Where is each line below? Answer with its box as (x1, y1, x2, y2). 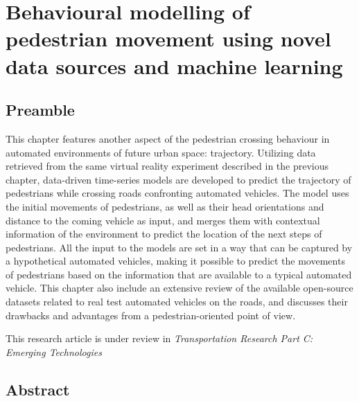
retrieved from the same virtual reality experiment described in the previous (6, 159, 329, 173)
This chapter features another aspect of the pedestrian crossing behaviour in (6, 131, 330, 145)
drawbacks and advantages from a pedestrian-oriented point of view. (6, 308, 296, 322)
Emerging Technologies (6, 344, 102, 359)
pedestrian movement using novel (6, 24, 331, 53)
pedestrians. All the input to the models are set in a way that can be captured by (6, 240, 353, 254)
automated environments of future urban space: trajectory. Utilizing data (6, 145, 316, 159)
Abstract (6, 378, 70, 400)
